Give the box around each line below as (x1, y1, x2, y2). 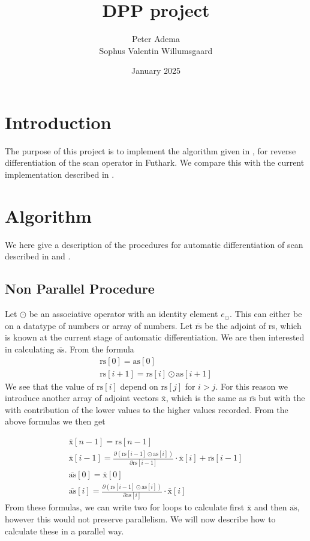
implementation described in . (5, 168, 115, 181)
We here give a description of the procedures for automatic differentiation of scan (5, 238, 303, 250)
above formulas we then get (5, 415, 106, 428)
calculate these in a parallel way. (5, 524, 124, 537)
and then (254, 501, 287, 513)
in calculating (5, 342, 55, 355)
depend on (120, 379, 158, 392)
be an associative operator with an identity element (29, 307, 218, 320)
